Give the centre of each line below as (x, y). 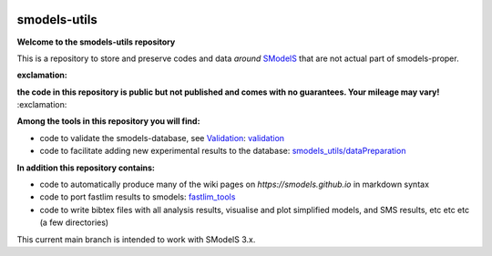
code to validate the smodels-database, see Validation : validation (162, 138)
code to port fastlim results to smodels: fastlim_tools (138, 197)
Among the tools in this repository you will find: (108, 121)
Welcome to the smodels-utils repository (96, 42)
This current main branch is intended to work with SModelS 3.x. (136, 239)
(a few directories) (74, 222)
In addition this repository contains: (86, 168)
